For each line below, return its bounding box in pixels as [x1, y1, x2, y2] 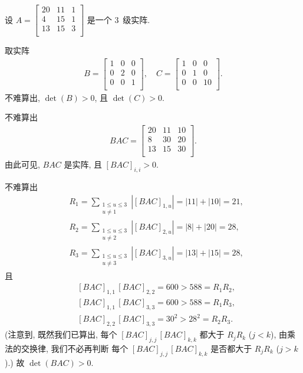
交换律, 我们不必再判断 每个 [21, 342, 129, 354]
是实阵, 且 [64, 158, 102, 171]
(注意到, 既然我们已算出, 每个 [5, 328, 117, 341]
